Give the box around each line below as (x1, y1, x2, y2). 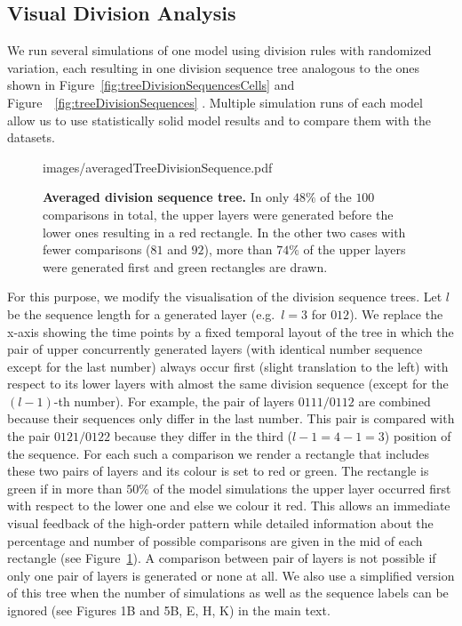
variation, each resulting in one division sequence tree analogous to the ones (7, 58, 420, 76)
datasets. (7, 128, 55, 147)
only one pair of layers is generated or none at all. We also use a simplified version (7, 566, 455, 584)
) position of (384, 427, 451, 445)
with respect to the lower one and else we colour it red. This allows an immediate (7, 496, 450, 515)
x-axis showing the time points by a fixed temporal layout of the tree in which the (7, 322, 454, 341)
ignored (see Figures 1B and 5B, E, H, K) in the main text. (7, 601, 331, 620)
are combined (358, 391, 431, 410)
